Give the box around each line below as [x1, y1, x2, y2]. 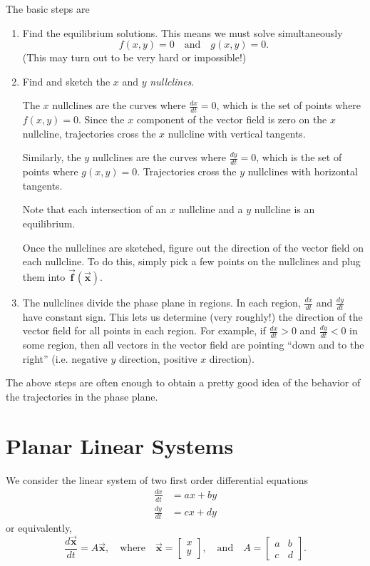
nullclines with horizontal [247, 164, 358, 179]
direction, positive [119, 351, 197, 366]
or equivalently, [6, 520, 73, 535]
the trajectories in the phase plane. [6, 389, 158, 404]
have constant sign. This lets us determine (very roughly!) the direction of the [22, 309, 363, 324]
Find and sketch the [22, 73, 111, 88]
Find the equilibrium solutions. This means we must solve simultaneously [22, 25, 343, 40]
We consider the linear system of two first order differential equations [6, 472, 309, 487]
